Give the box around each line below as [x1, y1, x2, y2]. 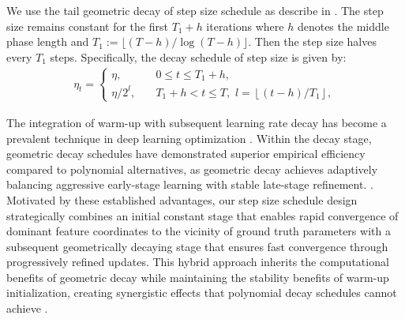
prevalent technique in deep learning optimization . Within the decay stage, [6, 129, 372, 146]
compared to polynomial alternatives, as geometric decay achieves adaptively [6, 160, 378, 177]
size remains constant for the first [6, 17, 168, 34]
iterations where [206, 17, 284, 34]
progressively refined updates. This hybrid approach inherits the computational [6, 253, 389, 270]
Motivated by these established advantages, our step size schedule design [6, 191, 358, 208]
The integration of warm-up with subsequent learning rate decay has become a [6, 114, 387, 130]
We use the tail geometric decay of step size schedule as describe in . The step [6, 2, 384, 18]
